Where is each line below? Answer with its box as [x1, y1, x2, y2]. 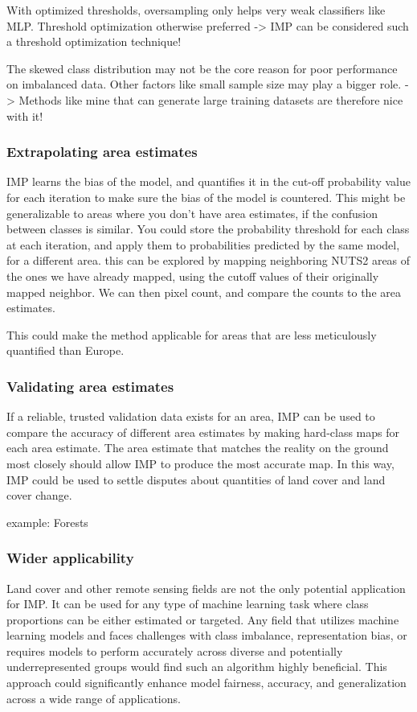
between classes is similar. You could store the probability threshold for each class [6, 220, 410, 237]
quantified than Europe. [6, 342, 125, 359]
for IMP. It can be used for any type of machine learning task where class [6, 595, 369, 612]
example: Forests [6, 513, 88, 530]
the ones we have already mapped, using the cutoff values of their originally [6, 267, 379, 284]
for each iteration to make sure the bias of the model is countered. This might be [6, 188, 406, 205]
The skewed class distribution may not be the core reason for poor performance [6, 60, 398, 76]
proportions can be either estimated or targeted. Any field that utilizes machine [6, 611, 399, 628]
